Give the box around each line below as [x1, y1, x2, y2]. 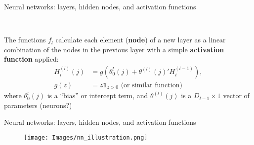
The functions [4, 35, 46, 45]
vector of [223, 90, 250, 101]
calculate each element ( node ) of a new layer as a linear [55, 35, 226, 45]
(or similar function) [121, 82, 182, 89]
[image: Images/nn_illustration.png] [24, 134, 148, 142]
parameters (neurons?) [4, 100, 72, 110]
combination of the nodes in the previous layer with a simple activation [4, 44, 224, 54]
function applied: [4, 54, 59, 64]
